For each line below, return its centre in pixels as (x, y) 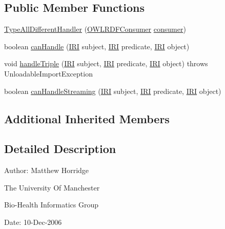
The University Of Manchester (52, 187)
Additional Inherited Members (87, 118)
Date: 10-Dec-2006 (33, 222)
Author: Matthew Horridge (47, 170)
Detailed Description (60, 149)
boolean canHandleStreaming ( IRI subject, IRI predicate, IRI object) (113, 91)
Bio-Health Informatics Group (52, 205)
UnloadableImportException (48, 73)
